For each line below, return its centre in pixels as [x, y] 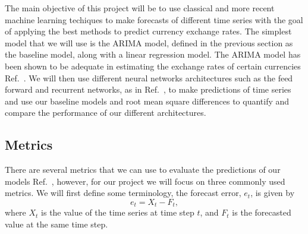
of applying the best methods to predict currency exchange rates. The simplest [148, 31]
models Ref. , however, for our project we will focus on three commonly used [145, 181]
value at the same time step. [56, 224]
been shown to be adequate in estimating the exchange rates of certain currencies [153, 66]
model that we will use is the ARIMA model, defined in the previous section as [149, 42]
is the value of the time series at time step [118, 212]
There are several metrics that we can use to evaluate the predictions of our [143, 170]
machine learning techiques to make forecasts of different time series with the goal [154, 19]
